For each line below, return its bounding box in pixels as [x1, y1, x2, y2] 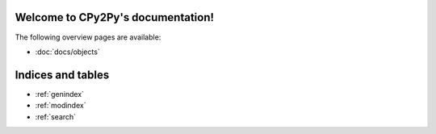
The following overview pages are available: [15, 32, 161, 42]
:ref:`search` [35, 111, 77, 121]
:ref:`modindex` [35, 101, 86, 111]
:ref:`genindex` [35, 89, 85, 98]
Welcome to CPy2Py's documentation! [15, 10, 214, 24]
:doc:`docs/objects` [35, 47, 100, 57]
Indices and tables [15, 68, 110, 82]
